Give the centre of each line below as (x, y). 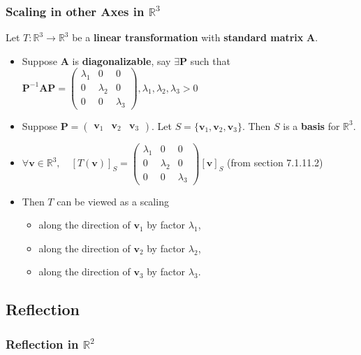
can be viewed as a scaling (113, 201)
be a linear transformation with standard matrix (188, 37)
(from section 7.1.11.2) (275, 162)
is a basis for (311, 125)
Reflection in (42, 343)
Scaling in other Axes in (75, 11)
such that (210, 60)
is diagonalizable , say (121, 60)
